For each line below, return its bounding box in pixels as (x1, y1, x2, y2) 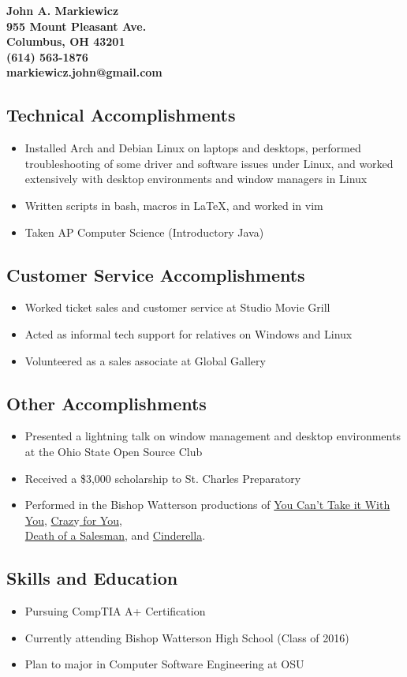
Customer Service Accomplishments (6, 262, 305, 286)
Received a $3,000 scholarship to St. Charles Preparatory (24, 469, 301, 486)
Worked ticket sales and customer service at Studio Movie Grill (24, 299, 330, 316)
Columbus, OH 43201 (6, 33, 125, 50)
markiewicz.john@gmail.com (6, 64, 162, 80)
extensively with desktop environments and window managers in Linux (24, 170, 368, 187)
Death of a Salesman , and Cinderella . (24, 527, 206, 544)
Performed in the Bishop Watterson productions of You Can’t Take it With (24, 496, 390, 513)
